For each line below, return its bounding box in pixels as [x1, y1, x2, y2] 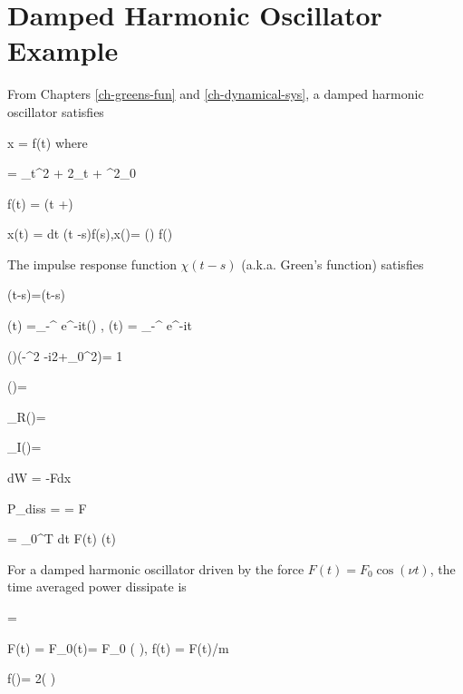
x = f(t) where [7, 132, 88, 152]
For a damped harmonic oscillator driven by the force [7, 559, 304, 578]
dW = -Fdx [7, 468, 72, 487]
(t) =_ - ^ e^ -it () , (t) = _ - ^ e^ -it [7, 316, 192, 335]
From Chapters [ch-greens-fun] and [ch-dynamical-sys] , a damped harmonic [7, 84, 424, 103]
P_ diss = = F [7, 498, 87, 517]
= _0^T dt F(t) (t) [7, 529, 116, 548]
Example [7, 32, 119, 69]
